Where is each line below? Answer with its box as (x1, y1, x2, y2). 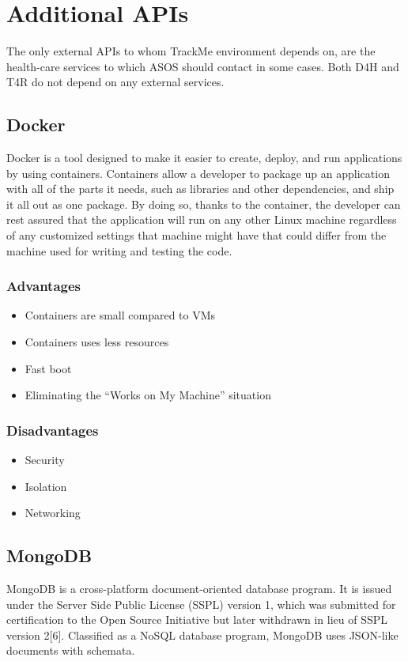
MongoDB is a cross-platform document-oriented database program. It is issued (6, 580, 392, 597)
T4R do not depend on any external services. (6, 74, 225, 90)
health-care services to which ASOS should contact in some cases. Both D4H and (6, 58, 399, 74)
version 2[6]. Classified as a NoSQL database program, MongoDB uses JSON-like (6, 626, 399, 643)
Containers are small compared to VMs (25, 307, 216, 323)
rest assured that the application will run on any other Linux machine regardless (6, 211, 397, 228)
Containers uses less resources (25, 334, 169, 350)
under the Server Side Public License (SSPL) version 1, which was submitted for (6, 595, 396, 612)
